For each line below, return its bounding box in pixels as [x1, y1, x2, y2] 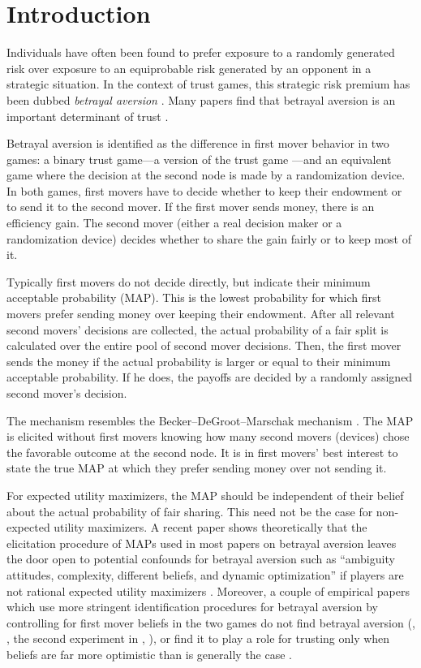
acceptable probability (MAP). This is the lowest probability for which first [6, 289, 381, 306]
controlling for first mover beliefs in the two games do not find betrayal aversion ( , [6, 614, 415, 631]
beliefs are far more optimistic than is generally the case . [6, 645, 293, 662]
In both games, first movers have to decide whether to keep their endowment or [6, 182, 402, 199]
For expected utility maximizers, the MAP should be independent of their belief [6, 486, 404, 503]
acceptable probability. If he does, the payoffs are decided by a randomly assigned [6, 368, 413, 386]
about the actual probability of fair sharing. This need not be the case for [6, 502, 373, 519]
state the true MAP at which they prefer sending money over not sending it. [6, 459, 387, 476]
